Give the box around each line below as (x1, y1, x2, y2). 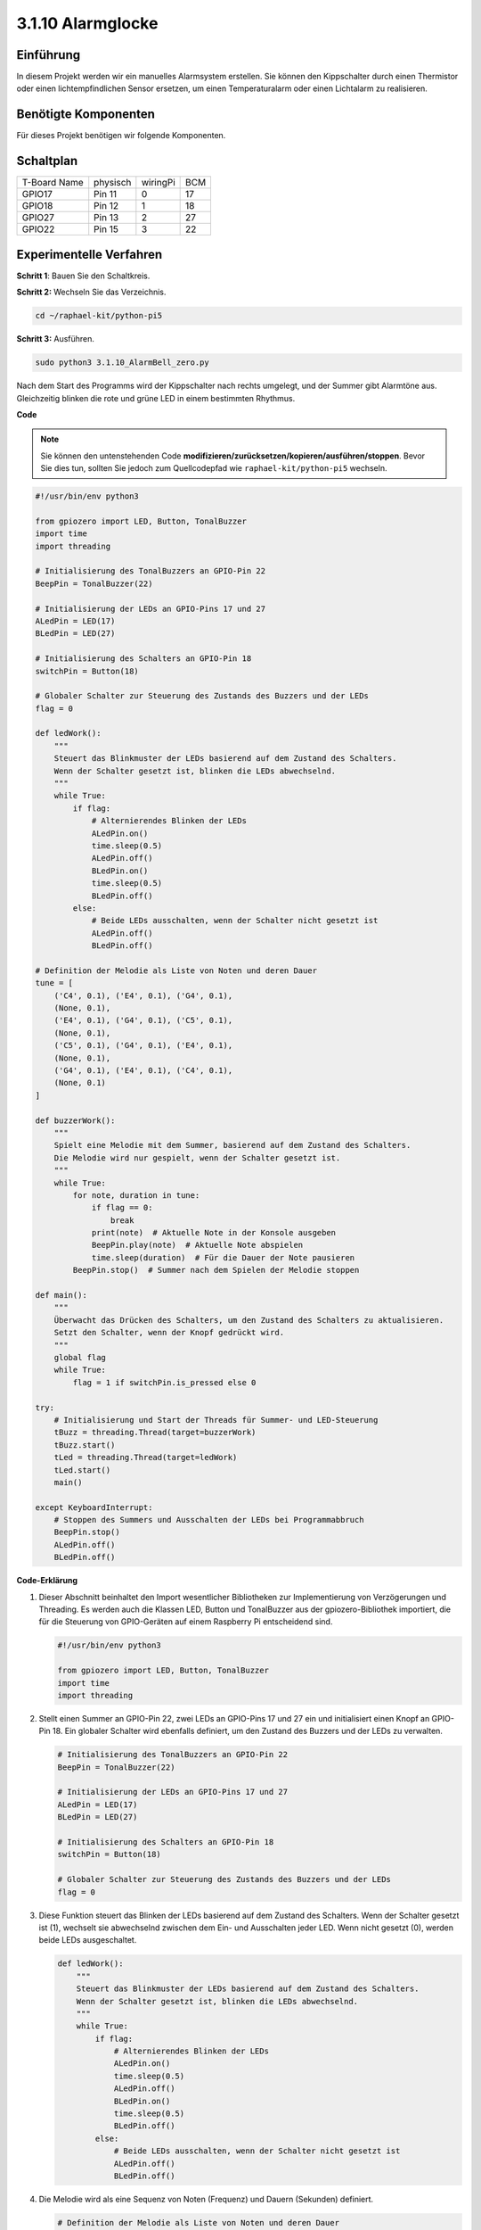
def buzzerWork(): (35, 1115, 116, 1126)
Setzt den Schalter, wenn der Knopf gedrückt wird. (53, 1327, 285, 1338)
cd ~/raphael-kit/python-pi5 (35, 310, 163, 321)
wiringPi (141, 177, 175, 189)
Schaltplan (16, 153, 78, 169)
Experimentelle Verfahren (16, 246, 163, 262)
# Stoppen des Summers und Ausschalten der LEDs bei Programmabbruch (53, 1515, 364, 1525)
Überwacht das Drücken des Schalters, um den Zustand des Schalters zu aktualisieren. (53, 1315, 444, 1325)
